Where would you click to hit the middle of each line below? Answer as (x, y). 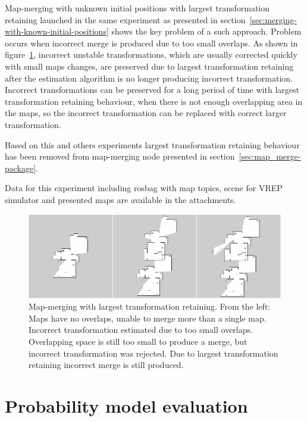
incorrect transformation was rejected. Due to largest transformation (153, 353)
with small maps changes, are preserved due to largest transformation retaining (149, 66)
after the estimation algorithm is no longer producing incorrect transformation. (149, 78)
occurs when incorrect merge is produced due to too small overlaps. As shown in (151, 43)
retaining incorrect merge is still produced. (106, 365)
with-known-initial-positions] (57, 31)
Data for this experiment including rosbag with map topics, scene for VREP (144, 188)
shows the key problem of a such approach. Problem (206, 31)
